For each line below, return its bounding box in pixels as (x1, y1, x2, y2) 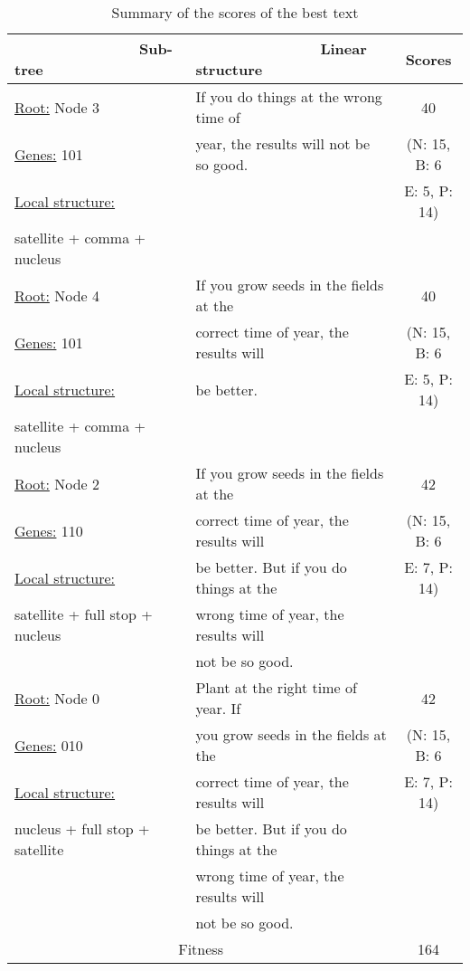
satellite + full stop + (14, 604, 153, 624)
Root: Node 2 (14, 472, 100, 494)
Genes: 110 (14, 519, 83, 541)
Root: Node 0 (14, 687, 100, 709)
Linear (320, 38, 367, 59)
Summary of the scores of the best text (111, 2, 359, 23)
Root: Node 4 (14, 284, 100, 306)
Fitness (178, 938, 223, 959)
